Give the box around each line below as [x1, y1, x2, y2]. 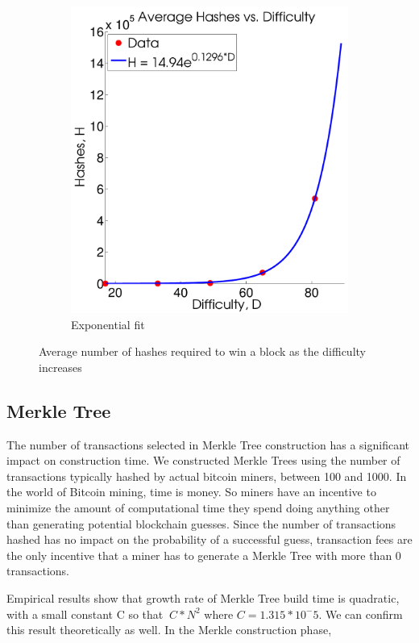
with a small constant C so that [6, 605, 164, 622]
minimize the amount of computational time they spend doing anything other [6, 499, 390, 516]
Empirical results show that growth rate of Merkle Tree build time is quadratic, [6, 589, 400, 606]
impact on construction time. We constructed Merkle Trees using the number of [6, 452, 400, 469]
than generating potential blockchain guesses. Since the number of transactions [6, 515, 396, 532]
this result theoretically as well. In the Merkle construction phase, [6, 621, 332, 638]
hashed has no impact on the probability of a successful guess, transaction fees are [6, 531, 413, 548]
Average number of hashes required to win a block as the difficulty [39, 343, 366, 360]
